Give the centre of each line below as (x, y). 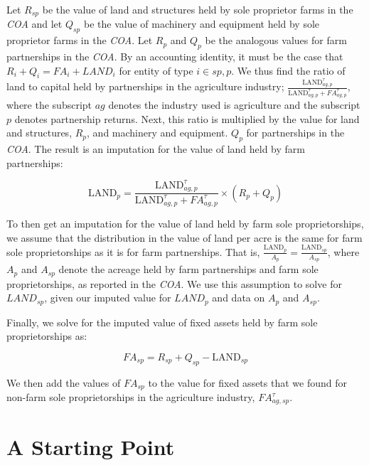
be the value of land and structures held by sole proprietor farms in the (198, 9)
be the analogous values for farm (276, 40)
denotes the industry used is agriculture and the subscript (234, 105)
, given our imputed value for (108, 298)
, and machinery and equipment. (157, 133)
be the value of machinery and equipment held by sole (202, 24)
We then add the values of (64, 382)
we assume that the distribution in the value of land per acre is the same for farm (184, 237)
